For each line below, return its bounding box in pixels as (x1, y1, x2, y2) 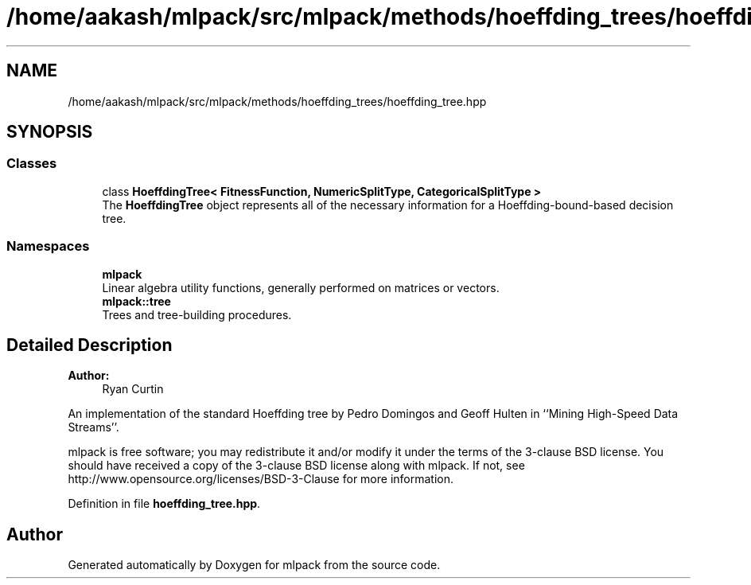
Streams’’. (68, 420, 119, 435)
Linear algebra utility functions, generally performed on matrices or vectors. (102, 280, 500, 294)
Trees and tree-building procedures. (102, 307, 292, 322)
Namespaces (6, 238, 90, 255)
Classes (6, 155, 57, 172)
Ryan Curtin (102, 382, 164, 396)
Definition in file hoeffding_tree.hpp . (68, 497, 261, 511)
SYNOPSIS (6, 122, 93, 142)
